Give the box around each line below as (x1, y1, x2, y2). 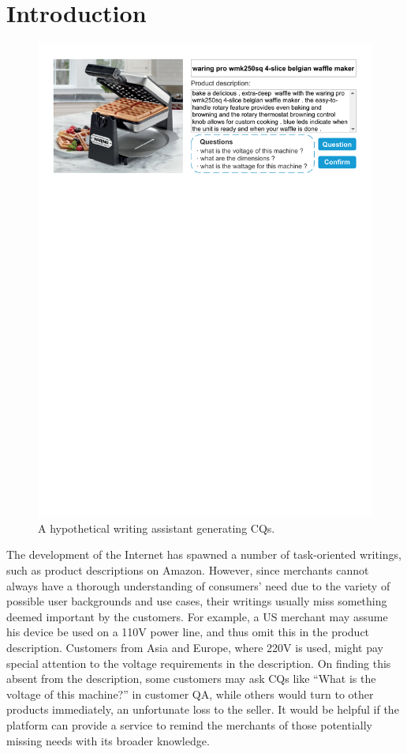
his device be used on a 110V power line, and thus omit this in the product (6, 624, 370, 640)
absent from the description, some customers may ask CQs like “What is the (6, 670, 376, 687)
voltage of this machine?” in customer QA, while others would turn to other (6, 685, 374, 702)
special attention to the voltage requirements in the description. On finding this (6, 654, 391, 671)
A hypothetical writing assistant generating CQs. (38, 519, 275, 536)
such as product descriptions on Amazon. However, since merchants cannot (6, 562, 369, 578)
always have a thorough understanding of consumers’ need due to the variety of (6, 577, 390, 594)
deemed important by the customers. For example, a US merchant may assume (6, 608, 388, 624)
